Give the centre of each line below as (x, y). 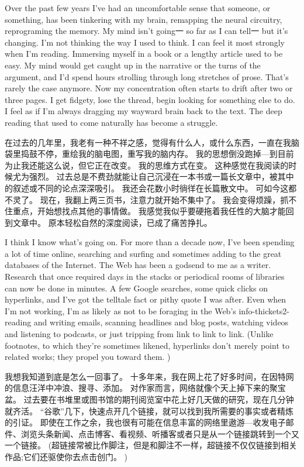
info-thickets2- (264, 310)
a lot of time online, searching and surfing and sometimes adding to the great (143, 253)
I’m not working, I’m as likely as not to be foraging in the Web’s (120, 310)
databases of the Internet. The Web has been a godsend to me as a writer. (138, 265)
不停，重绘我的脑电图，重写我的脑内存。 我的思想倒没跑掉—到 (157, 154)
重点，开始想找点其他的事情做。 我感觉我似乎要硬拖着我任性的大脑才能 (149, 211)
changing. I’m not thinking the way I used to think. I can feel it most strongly (145, 42)
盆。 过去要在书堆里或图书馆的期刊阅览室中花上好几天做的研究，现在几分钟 (149, 399)
